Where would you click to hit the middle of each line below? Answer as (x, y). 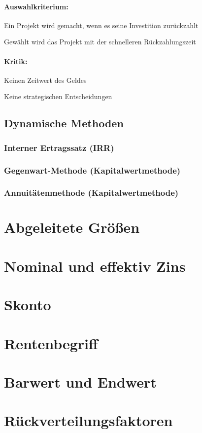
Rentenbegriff (51, 343)
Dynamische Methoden (64, 123)
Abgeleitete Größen (72, 227)
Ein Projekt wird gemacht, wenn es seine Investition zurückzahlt (101, 25)
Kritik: (16, 61)
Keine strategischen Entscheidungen (58, 96)
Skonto (28, 305)
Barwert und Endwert (80, 381)
